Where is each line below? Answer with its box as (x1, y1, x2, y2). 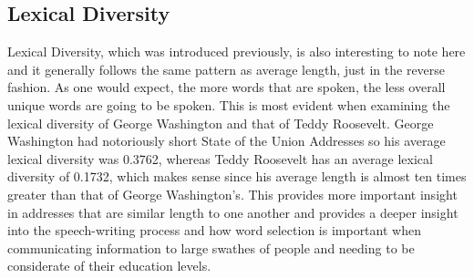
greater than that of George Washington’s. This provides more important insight (7, 184, 458, 203)
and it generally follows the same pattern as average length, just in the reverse (7, 59, 446, 78)
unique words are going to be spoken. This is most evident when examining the (7, 95, 450, 114)
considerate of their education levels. (7, 256, 211, 275)
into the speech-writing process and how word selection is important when (7, 221, 421, 240)
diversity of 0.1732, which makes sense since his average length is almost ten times (7, 167, 467, 186)
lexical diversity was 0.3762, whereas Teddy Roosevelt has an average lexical (7, 149, 433, 168)
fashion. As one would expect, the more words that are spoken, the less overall (7, 77, 446, 97)
